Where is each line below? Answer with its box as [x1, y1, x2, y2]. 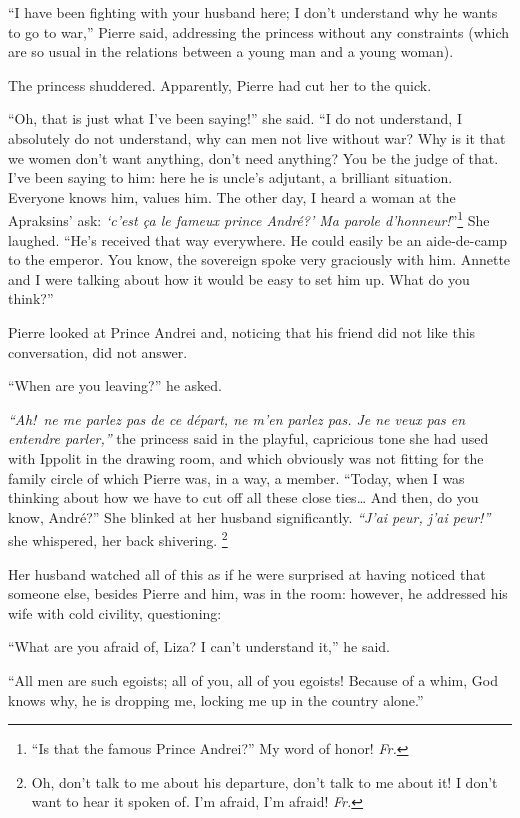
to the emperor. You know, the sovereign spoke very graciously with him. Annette [8, 249, 511, 270]
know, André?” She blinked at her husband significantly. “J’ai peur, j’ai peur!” [8, 506, 491, 527]
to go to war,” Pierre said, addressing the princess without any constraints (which [8, 21, 510, 42]
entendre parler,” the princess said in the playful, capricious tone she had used [8, 428, 489, 449]
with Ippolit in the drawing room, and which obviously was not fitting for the [8, 447, 484, 468]
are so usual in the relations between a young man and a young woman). [8, 41, 454, 62]
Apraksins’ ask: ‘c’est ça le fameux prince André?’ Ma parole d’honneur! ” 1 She [8, 207, 490, 230]
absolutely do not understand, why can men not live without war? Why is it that [8, 127, 506, 148]
